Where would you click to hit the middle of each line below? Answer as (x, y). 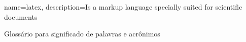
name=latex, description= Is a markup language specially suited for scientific (123, 7)
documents (21, 16)
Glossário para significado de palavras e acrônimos (82, 34)
